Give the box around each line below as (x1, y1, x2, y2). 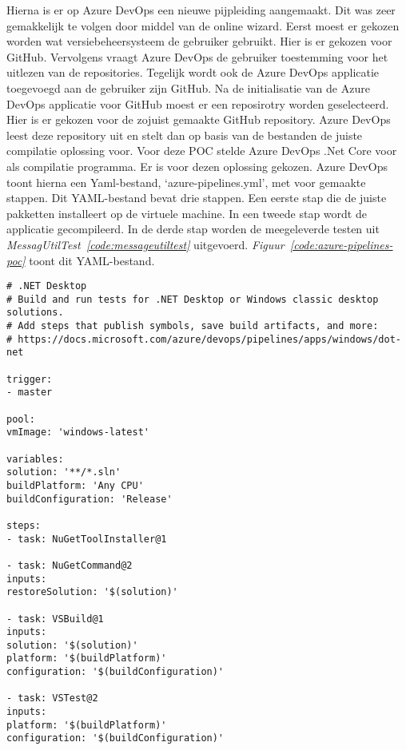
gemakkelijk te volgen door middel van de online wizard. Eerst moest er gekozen (6, 17, 400, 34)
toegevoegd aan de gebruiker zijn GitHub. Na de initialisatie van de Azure (6, 79, 370, 96)
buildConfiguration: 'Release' (6, 493, 173, 505)
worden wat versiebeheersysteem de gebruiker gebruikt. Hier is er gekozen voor (6, 33, 392, 50)
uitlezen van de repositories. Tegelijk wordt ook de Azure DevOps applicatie (6, 64, 380, 81)
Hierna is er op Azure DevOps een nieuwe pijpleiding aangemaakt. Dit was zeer (6, 2, 396, 18)
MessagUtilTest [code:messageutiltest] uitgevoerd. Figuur (6, 236, 285, 252)
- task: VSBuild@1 (6, 613, 104, 625)
